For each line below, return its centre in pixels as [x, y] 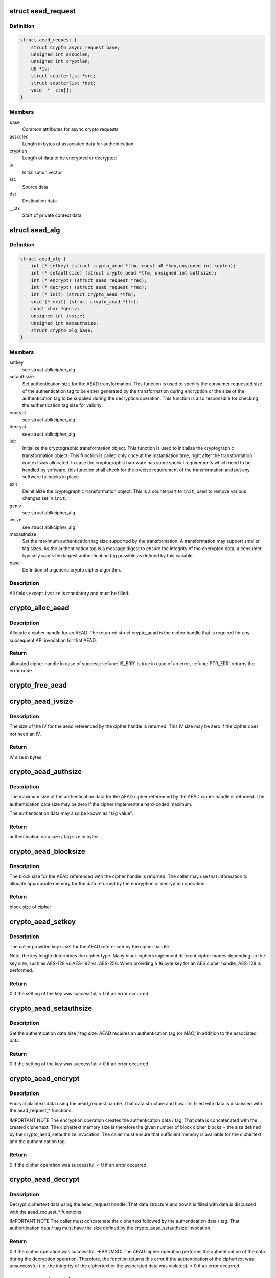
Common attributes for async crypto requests [70, 129]
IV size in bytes [26, 757]
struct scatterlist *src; [63, 76]
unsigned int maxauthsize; [65, 323]
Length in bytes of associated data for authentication [78, 144]
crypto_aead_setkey [43, 921]
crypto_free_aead [38, 685]
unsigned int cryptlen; [61, 62]
